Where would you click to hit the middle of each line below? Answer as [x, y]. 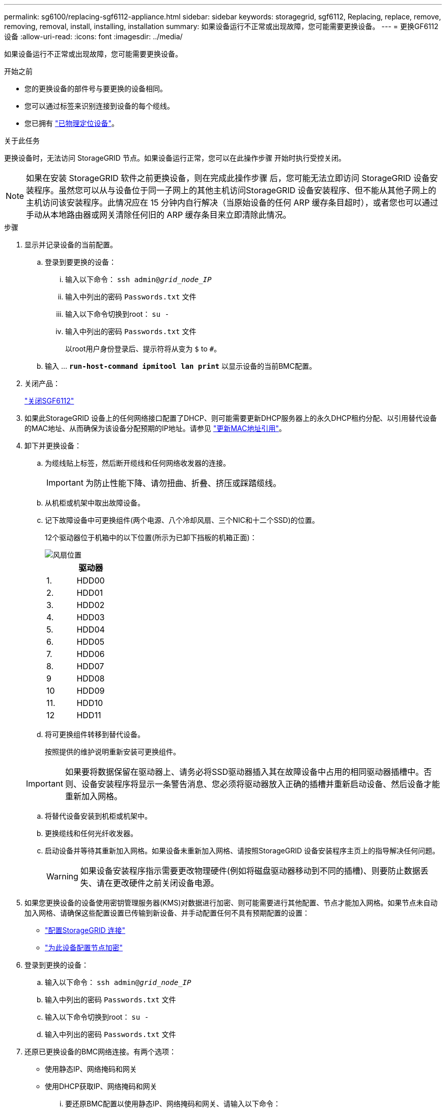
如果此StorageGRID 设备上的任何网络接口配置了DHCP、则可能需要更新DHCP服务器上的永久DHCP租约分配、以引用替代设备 [231, 418]
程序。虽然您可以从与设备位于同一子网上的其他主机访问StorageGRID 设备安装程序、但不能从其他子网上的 [235, 190]
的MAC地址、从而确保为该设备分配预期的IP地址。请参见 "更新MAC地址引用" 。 [155, 428]
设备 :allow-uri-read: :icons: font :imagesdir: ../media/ [93, 36]
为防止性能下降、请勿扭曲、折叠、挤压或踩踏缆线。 [183, 483]
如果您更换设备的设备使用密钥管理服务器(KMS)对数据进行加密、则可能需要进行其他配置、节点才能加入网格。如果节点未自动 [231, 903]
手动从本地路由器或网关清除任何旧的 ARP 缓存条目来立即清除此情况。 [159, 215]
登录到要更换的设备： [80, 262]
